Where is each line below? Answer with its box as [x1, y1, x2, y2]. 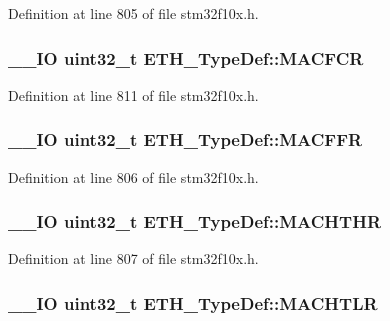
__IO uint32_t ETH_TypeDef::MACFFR [8, 127, 363, 152]
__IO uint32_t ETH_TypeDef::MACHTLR [8, 290, 378, 315]
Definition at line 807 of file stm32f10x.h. [8, 248, 259, 269]
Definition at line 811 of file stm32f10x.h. [8, 84, 259, 105]
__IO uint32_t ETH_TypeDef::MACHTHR [8, 209, 382, 234]
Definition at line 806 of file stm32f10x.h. [8, 166, 259, 187]
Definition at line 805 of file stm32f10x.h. [8, 3, 259, 23]
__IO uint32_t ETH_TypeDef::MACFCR [8, 45, 364, 70]
